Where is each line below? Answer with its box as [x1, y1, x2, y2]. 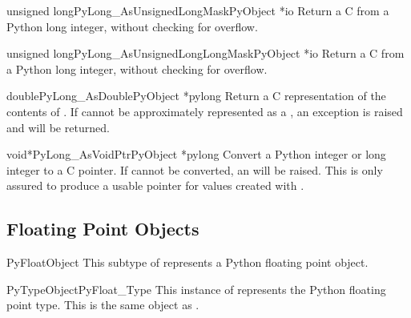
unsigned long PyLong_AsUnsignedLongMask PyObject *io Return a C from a [6, 2, 389, 18]
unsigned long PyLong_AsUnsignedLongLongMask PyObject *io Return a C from [6, 45, 405, 62]
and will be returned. [6, 119, 110, 135]
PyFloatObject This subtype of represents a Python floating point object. [6, 254, 369, 271]
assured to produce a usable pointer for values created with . [6, 177, 304, 194]
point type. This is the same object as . [6, 296, 199, 313]
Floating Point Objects [6, 216, 199, 241]
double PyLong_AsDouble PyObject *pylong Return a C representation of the [6, 87, 386, 104]
